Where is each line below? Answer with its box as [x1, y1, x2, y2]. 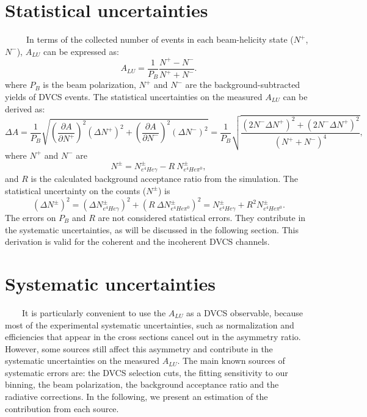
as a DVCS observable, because [186, 306, 303, 319]
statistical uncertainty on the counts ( [5, 184, 147, 197]
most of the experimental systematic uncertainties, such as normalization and [5, 318, 294, 331]
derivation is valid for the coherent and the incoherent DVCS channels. [5, 235, 270, 248]
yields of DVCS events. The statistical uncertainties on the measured [5, 90, 263, 103]
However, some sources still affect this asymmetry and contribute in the [5, 342, 273, 355]
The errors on [5, 211, 56, 223]
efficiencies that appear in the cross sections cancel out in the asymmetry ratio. [5, 330, 301, 343]
